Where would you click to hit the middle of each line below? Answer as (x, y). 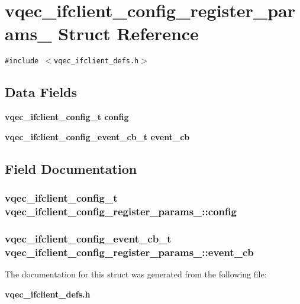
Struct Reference (128, 33)
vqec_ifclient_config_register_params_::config (121, 211)
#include (22, 61)
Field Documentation (71, 168)
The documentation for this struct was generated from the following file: (136, 274)
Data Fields (41, 92)
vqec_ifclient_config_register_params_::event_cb (129, 252)
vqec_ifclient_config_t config (67, 117)
